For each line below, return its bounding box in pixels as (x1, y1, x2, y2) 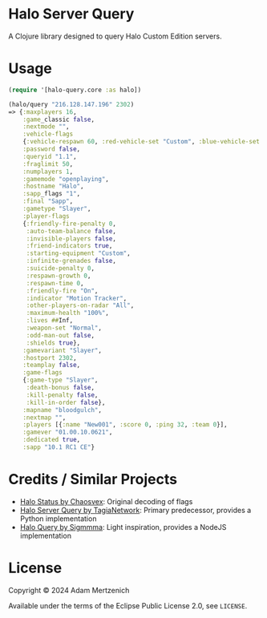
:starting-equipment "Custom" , (26, 249, 131, 257)
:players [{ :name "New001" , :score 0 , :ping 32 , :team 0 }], (22, 421, 228, 429)
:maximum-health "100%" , (26, 309, 110, 317)
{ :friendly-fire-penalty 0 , (22, 220, 116, 228)
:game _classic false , (22, 115, 95, 123)
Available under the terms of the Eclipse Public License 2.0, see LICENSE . (8, 600, 248, 610)
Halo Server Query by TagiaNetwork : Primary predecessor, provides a (19, 505, 252, 515)
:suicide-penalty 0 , (26, 265, 95, 273)
